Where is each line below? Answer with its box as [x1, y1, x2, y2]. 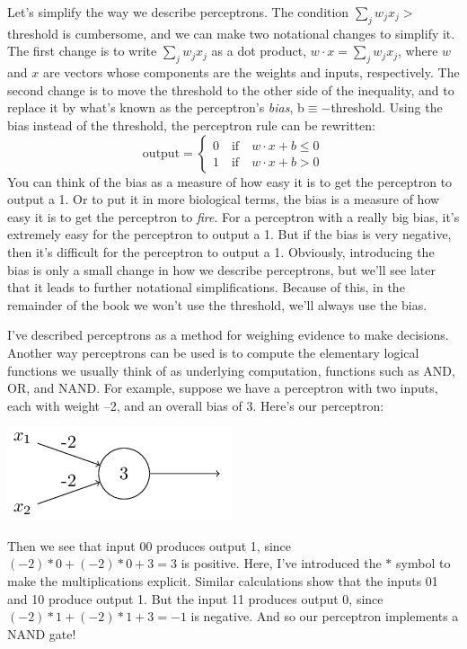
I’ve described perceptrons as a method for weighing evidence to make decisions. [7, 325, 449, 344]
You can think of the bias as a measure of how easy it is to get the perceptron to [7, 172, 453, 191]
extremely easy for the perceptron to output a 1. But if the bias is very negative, [7, 225, 452, 244]
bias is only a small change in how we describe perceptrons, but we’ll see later [7, 260, 436, 279]
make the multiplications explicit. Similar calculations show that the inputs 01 [7, 572, 438, 591]
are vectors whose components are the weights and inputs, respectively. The [42, 63, 460, 82]
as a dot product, [211, 41, 307, 60]
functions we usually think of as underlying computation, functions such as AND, [7, 360, 455, 379]
